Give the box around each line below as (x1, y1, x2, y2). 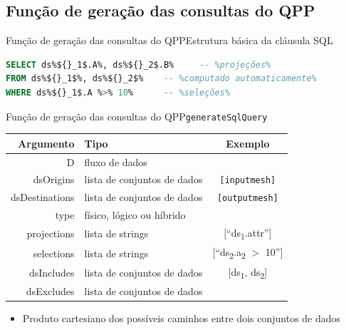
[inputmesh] (219, 175, 276, 186)
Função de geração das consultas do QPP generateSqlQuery (6, 108, 268, 123)
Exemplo (226, 135, 270, 150)
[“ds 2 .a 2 (212, 244, 246, 262)
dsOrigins (33, 172, 75, 187)
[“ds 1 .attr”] (224, 225, 272, 242)
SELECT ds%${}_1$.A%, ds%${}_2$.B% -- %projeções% (6, 59, 271, 70)
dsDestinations (11, 190, 75, 205)
